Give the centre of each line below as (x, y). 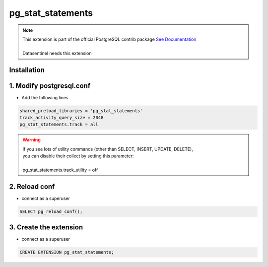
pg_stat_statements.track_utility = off (60, 170)
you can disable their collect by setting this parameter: (78, 156)
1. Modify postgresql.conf (50, 86)
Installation (27, 70)
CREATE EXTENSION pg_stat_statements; (67, 252)
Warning (32, 140)
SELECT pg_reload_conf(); (51, 211)
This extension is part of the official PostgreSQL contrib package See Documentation (109, 39)
